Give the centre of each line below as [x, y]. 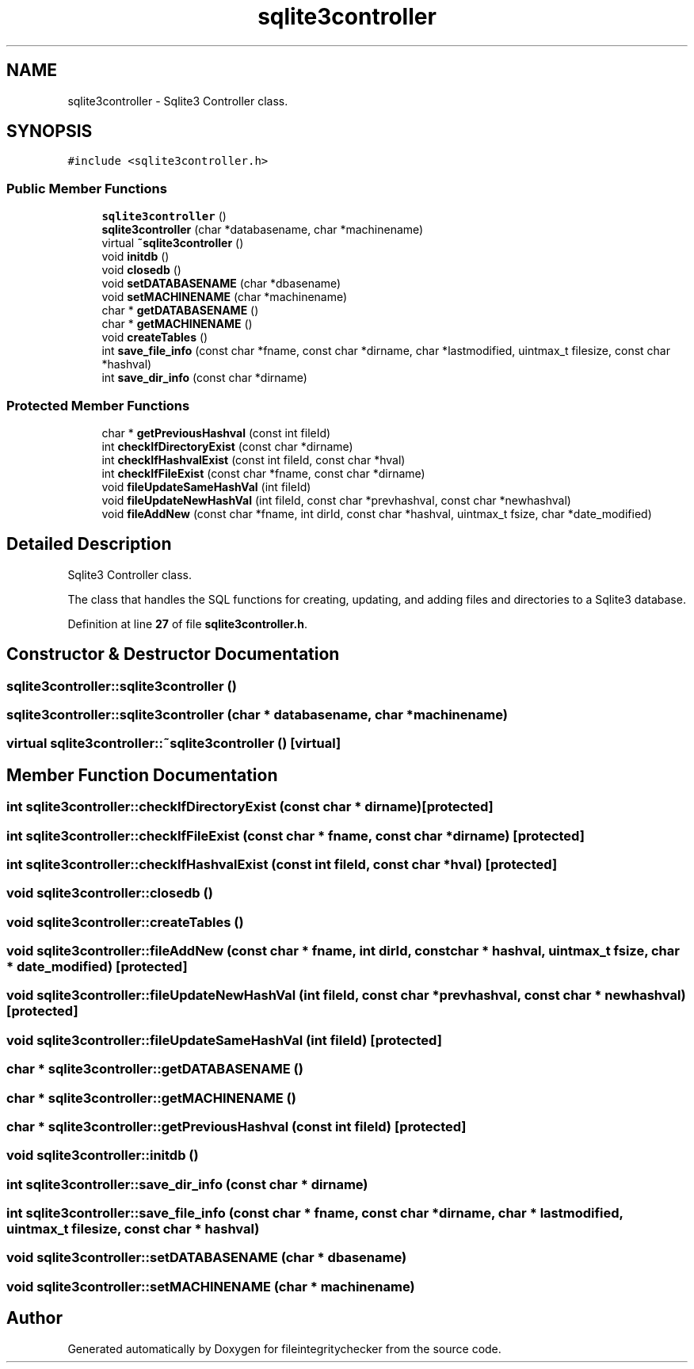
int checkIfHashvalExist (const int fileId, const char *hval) [254, 460]
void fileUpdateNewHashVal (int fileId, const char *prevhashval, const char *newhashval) [336, 500]
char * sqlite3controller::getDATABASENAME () [155, 1069]
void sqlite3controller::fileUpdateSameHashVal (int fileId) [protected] [224, 1040]
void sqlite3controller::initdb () [103, 1155]
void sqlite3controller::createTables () [125, 922]
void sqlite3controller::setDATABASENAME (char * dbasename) [207, 1258]
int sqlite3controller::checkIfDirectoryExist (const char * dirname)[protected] [250, 807]
